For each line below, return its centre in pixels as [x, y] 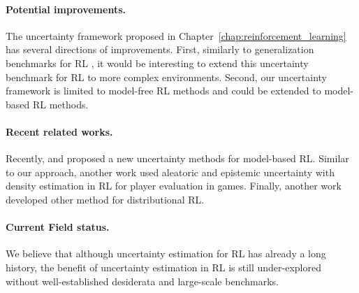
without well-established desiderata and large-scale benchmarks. [142, 281]
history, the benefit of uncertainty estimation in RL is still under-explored [164, 267]
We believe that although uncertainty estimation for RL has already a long [166, 253]
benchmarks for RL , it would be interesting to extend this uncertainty [157, 63]
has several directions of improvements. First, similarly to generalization [160, 49]
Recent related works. [59, 131]
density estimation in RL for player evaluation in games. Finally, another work [174, 186]
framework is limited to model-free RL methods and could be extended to [163, 91]
